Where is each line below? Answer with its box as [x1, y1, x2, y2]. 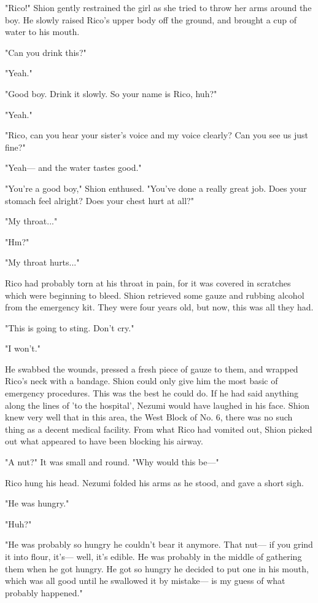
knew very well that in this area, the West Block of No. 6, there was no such [5, 411, 293, 424]
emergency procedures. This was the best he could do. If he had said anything [5, 387, 299, 400]
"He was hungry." [5, 497, 69, 510]
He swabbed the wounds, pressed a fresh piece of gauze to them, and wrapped [5, 362, 298, 375]
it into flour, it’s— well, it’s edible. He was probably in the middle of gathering [5, 550, 302, 562]
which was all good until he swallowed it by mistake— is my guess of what [5, 574, 285, 587]
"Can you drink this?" [5, 45, 87, 58]
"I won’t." [5, 342, 41, 355]
